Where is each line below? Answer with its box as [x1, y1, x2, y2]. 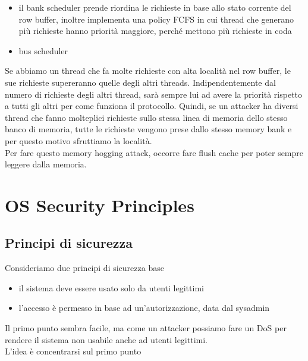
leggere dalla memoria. [5, 158, 87, 170]
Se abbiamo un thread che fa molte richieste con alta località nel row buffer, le [5, 64, 291, 77]
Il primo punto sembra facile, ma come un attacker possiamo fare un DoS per [5, 322, 287, 334]
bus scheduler [18, 44, 68, 57]
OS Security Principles [5, 192, 194, 217]
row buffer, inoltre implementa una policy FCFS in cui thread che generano [18, 13, 294, 25]
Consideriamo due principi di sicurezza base [5, 262, 164, 274]
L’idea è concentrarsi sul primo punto [5, 345, 142, 357]
